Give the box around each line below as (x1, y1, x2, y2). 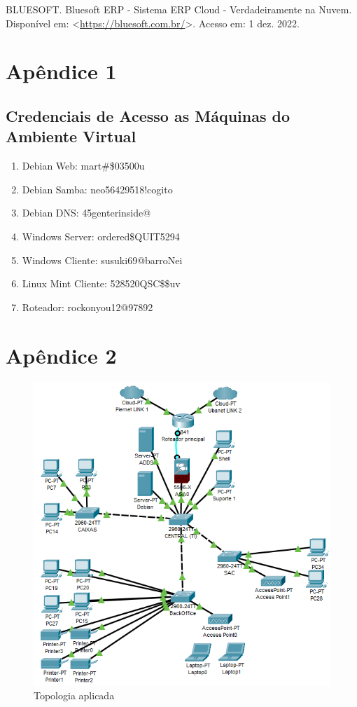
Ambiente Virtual (6, 125, 136, 147)
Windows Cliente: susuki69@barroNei (22, 252, 183, 267)
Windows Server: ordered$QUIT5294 (22, 228, 180, 243)
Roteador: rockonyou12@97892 (22, 299, 153, 314)
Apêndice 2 (6, 341, 117, 369)
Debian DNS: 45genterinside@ (22, 205, 151, 220)
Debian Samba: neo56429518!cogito (22, 181, 173, 196)
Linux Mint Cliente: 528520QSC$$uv (22, 276, 181, 291)
